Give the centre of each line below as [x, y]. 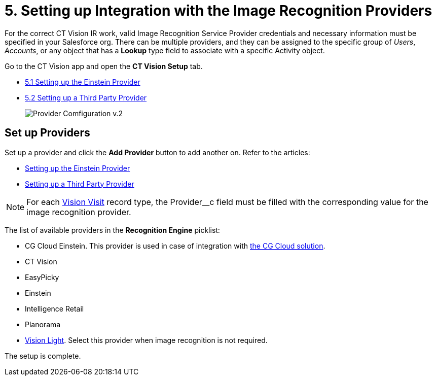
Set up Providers [47, 133]
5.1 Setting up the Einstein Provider [83, 82]
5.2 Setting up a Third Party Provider [86, 97]
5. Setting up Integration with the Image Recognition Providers [219, 11]
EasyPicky [42, 277]
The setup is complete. [43, 356]
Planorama [43, 324]
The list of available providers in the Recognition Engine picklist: [112, 230]
